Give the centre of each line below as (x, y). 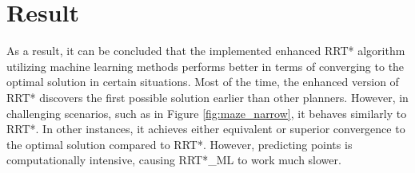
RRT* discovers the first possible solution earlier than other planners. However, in (207, 97)
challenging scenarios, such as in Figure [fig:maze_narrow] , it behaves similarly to (207, 113)
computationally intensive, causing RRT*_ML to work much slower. (174, 160)
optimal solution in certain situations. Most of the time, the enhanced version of (203, 82)
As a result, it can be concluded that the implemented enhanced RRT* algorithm (206, 51)
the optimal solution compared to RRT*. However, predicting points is (180, 144)
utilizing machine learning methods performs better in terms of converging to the (206, 66)
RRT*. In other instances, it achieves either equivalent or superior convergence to (206, 129)
